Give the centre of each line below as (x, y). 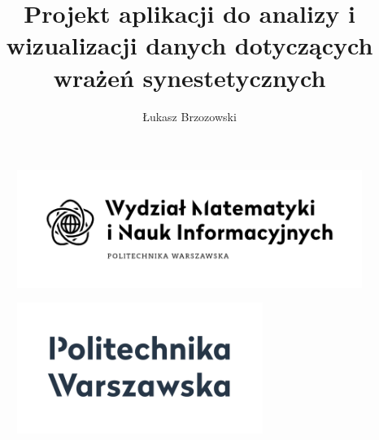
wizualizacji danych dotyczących (189, 45)
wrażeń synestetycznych (189, 77)
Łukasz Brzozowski (189, 116)
